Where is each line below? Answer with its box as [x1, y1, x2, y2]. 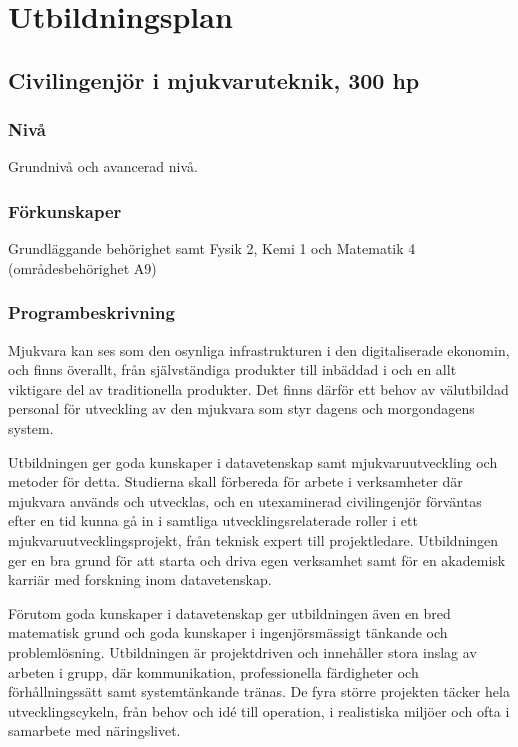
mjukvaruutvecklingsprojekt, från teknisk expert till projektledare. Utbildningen [8, 529, 499, 550]
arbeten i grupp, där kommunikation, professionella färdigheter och [8, 661, 419, 682]
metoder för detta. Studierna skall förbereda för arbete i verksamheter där [8, 471, 463, 492]
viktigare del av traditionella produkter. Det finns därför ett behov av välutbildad [8, 378, 509, 399]
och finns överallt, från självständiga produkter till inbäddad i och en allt [8, 359, 457, 380]
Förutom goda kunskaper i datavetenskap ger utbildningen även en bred [8, 602, 451, 623]
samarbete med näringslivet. [8, 720, 181, 741]
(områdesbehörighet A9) [8, 257, 157, 278]
